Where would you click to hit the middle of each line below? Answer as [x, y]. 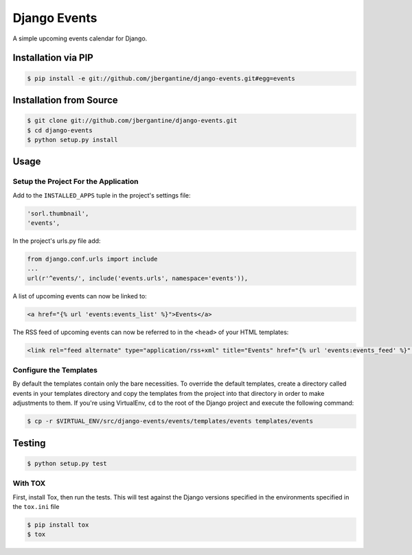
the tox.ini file [36, 506]
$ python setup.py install [72, 140]
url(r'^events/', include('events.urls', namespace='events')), [138, 278]
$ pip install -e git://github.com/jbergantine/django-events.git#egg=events [161, 78]
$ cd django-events [60, 130]
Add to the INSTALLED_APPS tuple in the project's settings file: [102, 195]
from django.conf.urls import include [92, 259]
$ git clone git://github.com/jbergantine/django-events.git [132, 121]
